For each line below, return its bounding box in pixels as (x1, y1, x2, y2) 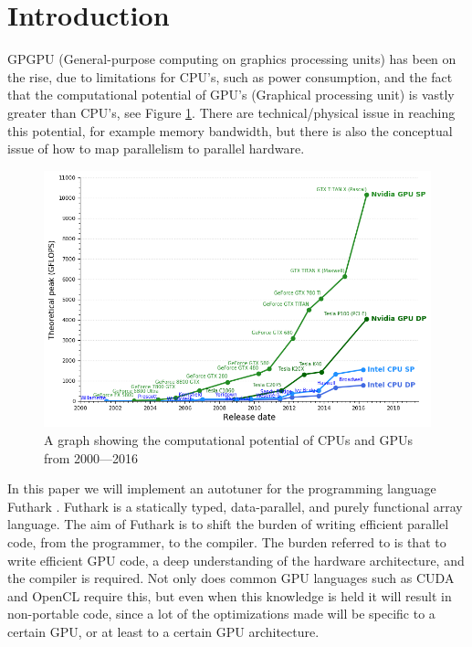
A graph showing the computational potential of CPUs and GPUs (44, 430, 414, 449)
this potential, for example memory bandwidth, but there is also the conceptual (7, 121, 453, 140)
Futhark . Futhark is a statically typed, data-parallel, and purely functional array (7, 496, 463, 515)
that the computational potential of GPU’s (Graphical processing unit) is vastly (7, 85, 455, 104)
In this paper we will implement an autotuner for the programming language (7, 479, 436, 498)
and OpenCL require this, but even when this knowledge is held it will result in (7, 586, 452, 605)
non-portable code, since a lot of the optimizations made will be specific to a (7, 604, 435, 623)
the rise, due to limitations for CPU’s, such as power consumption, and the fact (7, 67, 453, 86)
